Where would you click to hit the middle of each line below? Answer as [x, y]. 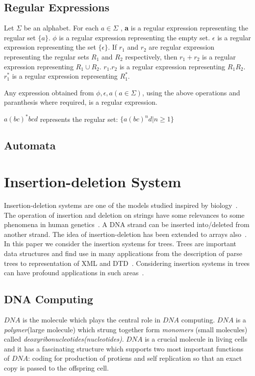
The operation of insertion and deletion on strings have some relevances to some [124, 215]
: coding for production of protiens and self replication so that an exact [135, 358]
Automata [30, 145]
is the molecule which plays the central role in [91, 319]
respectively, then [151, 56]
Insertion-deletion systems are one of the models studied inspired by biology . [121, 205]
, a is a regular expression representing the [184, 28]
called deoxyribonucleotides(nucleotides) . [64, 339]
